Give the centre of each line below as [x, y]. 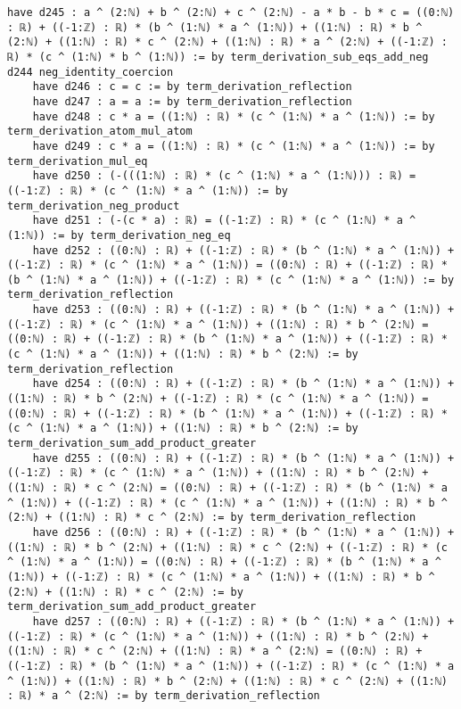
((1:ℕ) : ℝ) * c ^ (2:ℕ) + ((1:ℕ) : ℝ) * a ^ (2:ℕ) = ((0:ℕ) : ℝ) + [215, 651]
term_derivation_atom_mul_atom [100, 132]
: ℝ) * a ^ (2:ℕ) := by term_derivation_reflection [164, 696]
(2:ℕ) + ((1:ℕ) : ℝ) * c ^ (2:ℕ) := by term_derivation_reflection [212, 518]
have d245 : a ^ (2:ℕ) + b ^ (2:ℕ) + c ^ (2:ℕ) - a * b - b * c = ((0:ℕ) [231, 12]
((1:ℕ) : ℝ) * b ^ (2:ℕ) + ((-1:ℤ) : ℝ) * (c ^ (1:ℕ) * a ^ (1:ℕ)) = [218, 399]
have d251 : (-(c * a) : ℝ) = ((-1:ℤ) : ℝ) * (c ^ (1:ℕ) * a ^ [224, 221]
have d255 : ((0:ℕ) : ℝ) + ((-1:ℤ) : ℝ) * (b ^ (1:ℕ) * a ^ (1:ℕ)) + [243, 458]
